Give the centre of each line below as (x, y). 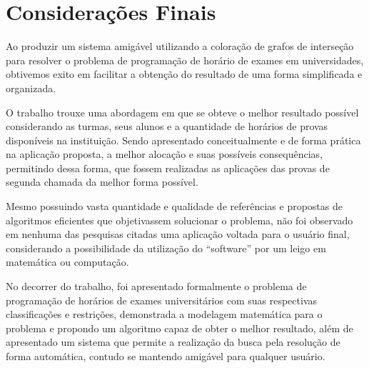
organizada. (31, 88)
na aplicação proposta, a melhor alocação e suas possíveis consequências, (164, 154)
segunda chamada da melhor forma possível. (102, 182)
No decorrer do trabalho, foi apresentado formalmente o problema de (156, 286)
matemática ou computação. (67, 262)
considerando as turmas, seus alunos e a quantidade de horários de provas (167, 126)
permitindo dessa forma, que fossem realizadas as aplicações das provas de (168, 168)
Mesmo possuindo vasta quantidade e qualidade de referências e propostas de (174, 206)
